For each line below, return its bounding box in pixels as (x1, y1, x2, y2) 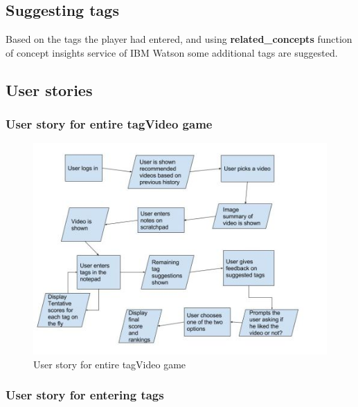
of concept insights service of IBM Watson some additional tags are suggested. (6, 45, 338, 59)
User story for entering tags (6, 386, 164, 404)
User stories (6, 79, 93, 100)
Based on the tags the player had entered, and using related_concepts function (6, 32, 352, 46)
